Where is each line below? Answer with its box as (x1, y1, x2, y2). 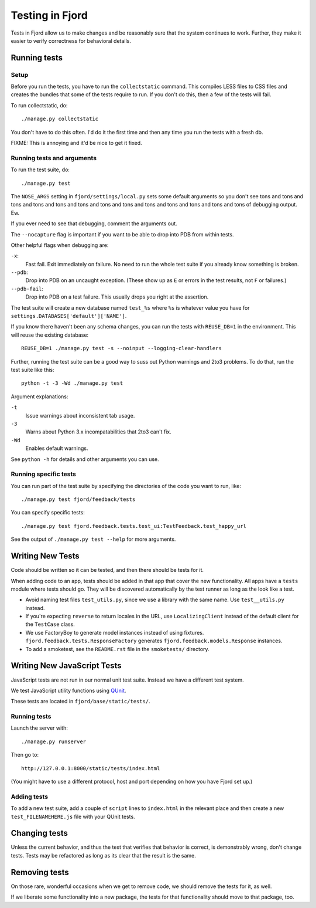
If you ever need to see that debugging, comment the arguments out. (11, 220, 178, 227)
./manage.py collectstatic (21, 116, 99, 123)
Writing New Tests (11, 551, 80, 561)
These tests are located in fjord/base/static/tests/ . (11, 698, 150, 705)
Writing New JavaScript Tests (11, 660, 122, 671)
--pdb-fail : (11, 285, 44, 292)
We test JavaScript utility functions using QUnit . (11, 687, 126, 694)
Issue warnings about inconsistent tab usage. (25, 412, 135, 419)
